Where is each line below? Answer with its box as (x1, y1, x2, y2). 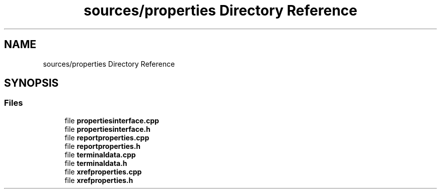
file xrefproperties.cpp (64, 167, 142, 176)
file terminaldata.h (64, 158, 127, 167)
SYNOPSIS (4, 77, 59, 90)
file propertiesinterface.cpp (64, 116, 159, 125)
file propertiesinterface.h (64, 124, 151, 133)
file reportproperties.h (64, 141, 141, 150)
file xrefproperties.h (64, 175, 133, 184)
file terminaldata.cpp (64, 150, 136, 159)
